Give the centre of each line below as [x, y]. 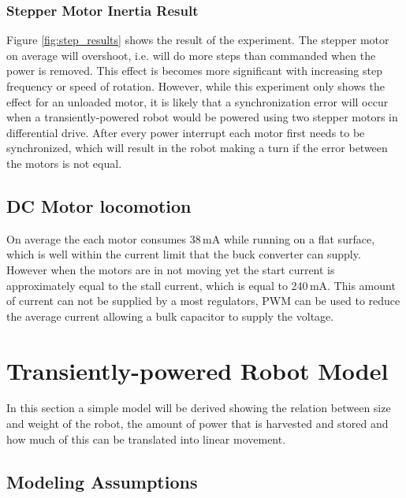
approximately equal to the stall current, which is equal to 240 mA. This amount [201, 285]
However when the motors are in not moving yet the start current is [171, 269]
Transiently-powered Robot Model [197, 370]
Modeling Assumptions [102, 481]
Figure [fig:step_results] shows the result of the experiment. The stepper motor [198, 40]
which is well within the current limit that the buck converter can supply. [184, 254]
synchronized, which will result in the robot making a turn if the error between [197, 148]
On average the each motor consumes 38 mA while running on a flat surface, [191, 238]
